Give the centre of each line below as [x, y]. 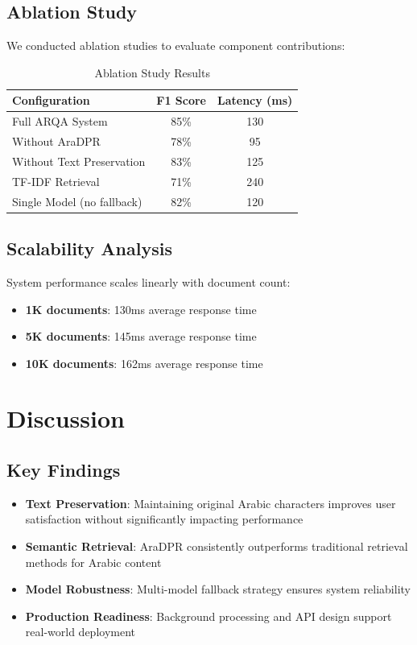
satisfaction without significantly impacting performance [164, 519]
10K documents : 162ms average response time [144, 363]
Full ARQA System [60, 121]
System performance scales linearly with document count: [149, 281]
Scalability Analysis [89, 248]
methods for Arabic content [93, 562]
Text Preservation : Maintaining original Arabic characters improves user [211, 503]
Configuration [51, 100]
